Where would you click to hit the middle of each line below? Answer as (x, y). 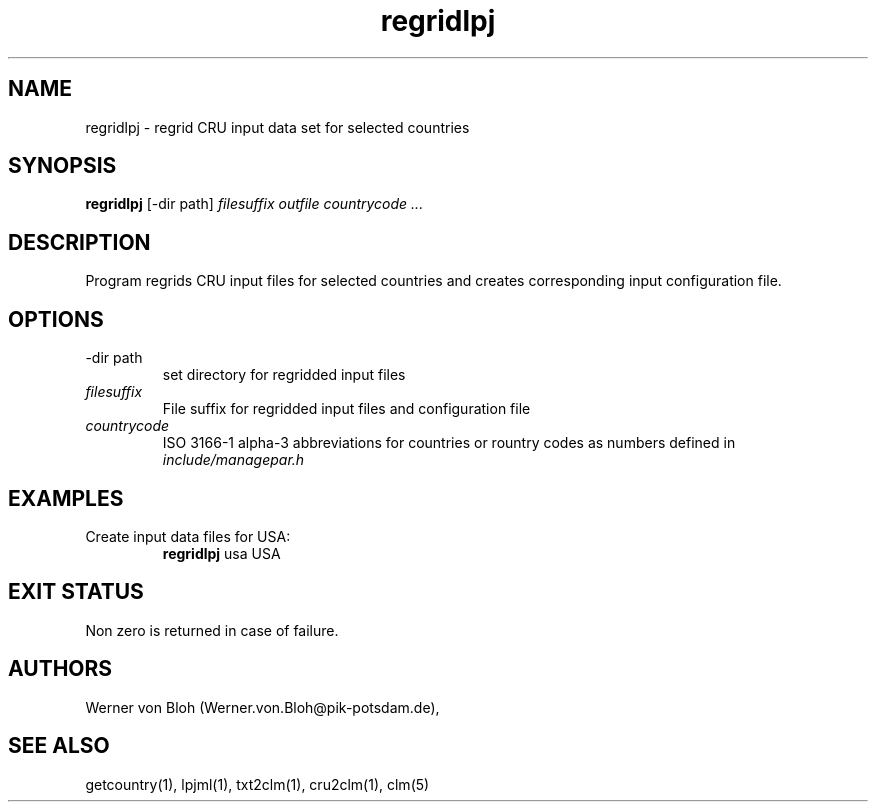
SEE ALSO (59, 746)
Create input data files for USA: (188, 536)
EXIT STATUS (76, 592)
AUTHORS (60, 669)
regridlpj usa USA (221, 553)
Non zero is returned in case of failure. (212, 630)
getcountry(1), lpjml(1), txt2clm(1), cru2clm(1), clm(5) (257, 784)
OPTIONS (56, 319)
